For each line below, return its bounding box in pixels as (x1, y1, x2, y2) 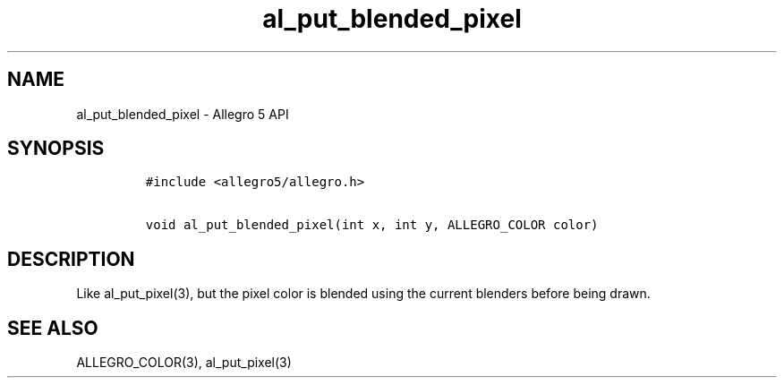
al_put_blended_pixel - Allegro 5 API (76, 106, 289, 122)
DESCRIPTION (7, 247, 135, 270)
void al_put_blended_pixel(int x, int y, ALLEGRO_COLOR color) (145, 218, 599, 233)
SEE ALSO (7, 316, 98, 339)
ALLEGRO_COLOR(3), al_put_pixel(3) (76, 355, 292, 371)
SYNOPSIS (7, 137, 105, 160)
